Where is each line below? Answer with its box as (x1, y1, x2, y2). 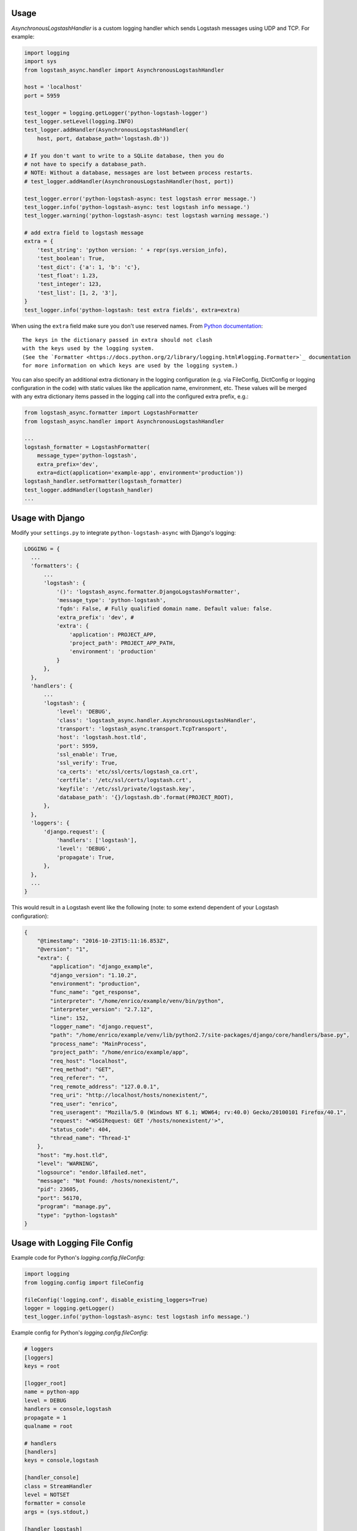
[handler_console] (24, 1474, 79, 1481)
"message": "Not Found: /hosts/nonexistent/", (37, 1178, 180, 1184)
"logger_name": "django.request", (50, 1023, 153, 1030)
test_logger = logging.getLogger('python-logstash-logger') (24, 109, 208, 116)
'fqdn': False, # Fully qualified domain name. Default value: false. (56, 605, 273, 612)
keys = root (24, 1363, 61, 1370)
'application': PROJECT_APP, (69, 631, 157, 638)
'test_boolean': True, (37, 255, 105, 262)
